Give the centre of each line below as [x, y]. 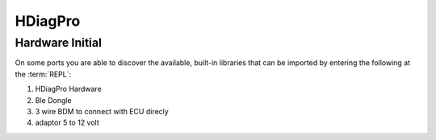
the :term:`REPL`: [43, 74]
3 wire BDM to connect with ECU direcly [102, 111]
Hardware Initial [59, 43]
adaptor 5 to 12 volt [67, 123]
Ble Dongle [53, 100]
